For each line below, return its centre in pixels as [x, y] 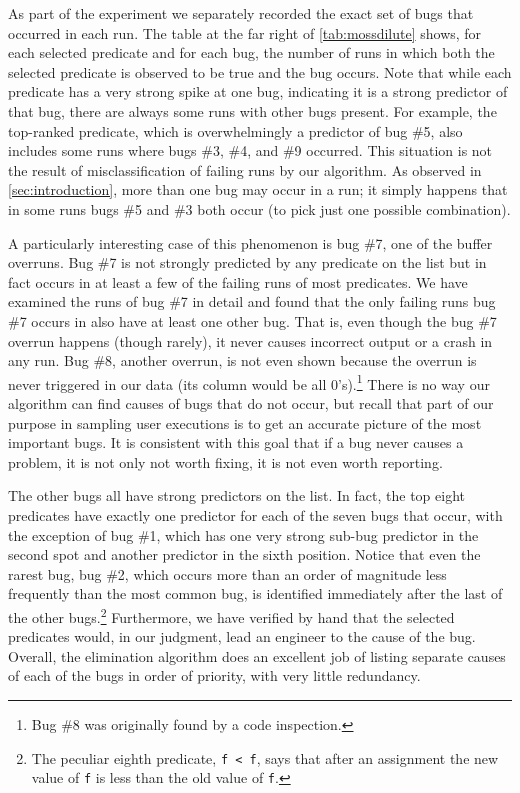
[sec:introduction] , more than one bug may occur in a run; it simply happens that [258, 189]
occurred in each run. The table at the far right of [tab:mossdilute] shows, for [245, 32]
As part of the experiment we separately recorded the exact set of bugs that [241, 13]
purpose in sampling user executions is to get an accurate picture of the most [245, 422]
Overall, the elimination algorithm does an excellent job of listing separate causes [257, 655]
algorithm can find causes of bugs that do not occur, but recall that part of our [251, 402]
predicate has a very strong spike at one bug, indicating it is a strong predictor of [258, 91]
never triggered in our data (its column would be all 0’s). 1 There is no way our [249, 382]
